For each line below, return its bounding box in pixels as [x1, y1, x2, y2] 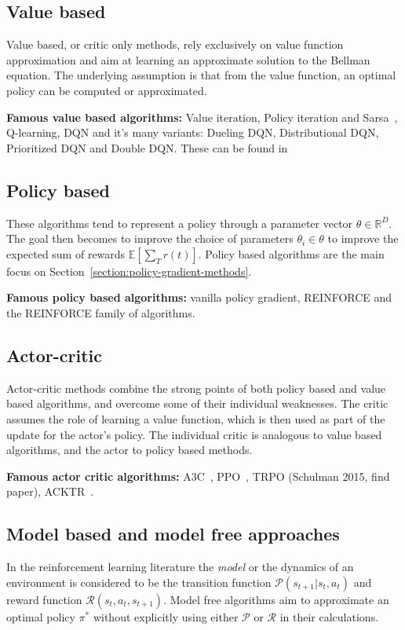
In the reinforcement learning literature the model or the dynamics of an [6, 559, 354, 575]
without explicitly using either [93, 608, 239, 625]
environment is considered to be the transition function [6, 573, 272, 590]
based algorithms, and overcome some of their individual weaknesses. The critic [6, 395, 389, 412]
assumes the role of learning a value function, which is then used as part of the [6, 410, 385, 427]
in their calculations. [279, 608, 379, 625]
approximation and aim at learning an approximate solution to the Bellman [6, 51, 370, 68]
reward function [6, 591, 82, 607]
